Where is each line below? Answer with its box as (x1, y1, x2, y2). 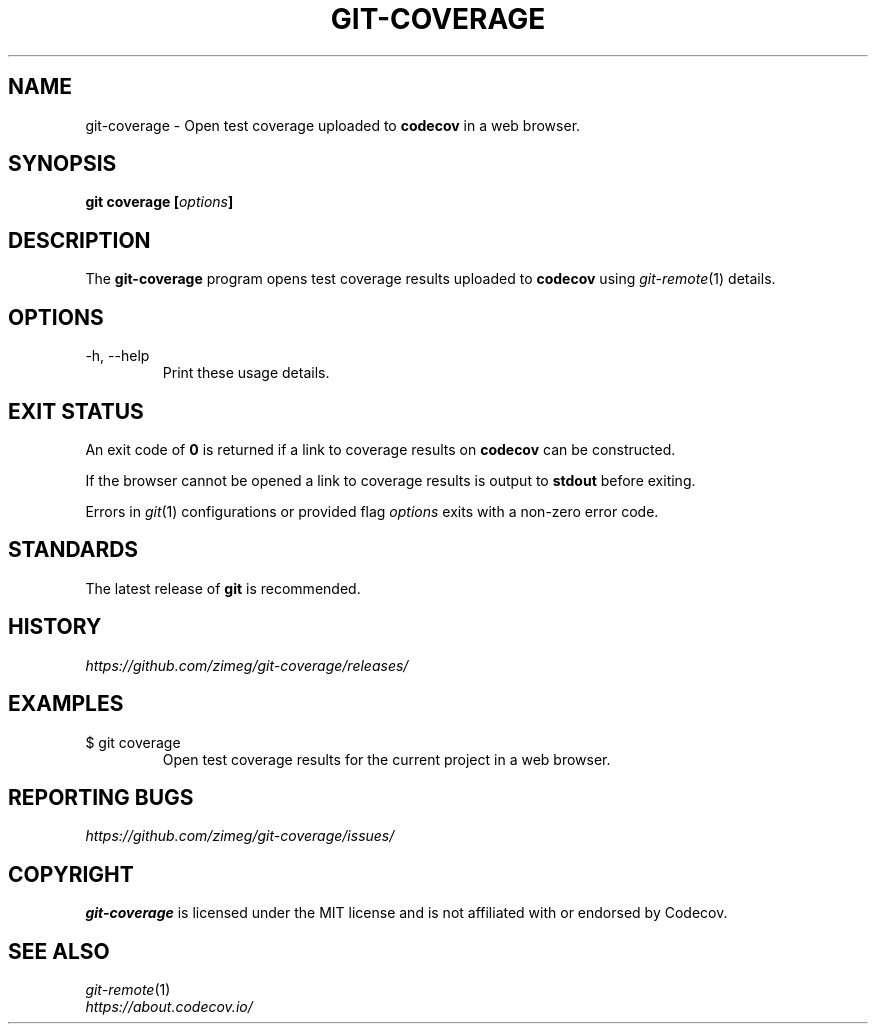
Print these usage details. (162, 364, 330, 382)
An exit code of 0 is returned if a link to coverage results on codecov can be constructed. (85, 440, 676, 458)
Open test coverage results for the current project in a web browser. (162, 750, 611, 768)
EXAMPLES (8, 691, 124, 717)
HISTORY (8, 614, 102, 640)
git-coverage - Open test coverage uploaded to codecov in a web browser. (85, 116, 581, 134)
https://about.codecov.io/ (85, 998, 253, 1016)
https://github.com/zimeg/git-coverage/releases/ (85, 656, 409, 674)
